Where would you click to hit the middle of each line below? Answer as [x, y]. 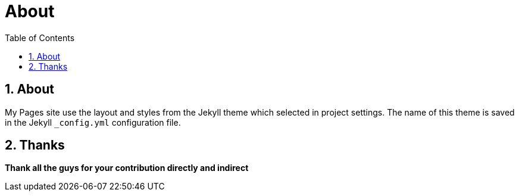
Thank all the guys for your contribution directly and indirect [127, 168]
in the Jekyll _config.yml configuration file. [93, 122]
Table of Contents [40, 38]
